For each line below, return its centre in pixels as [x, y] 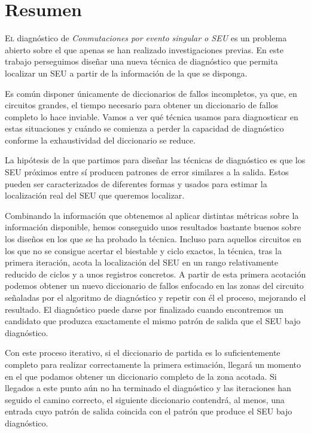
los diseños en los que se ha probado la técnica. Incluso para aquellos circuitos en [153, 239]
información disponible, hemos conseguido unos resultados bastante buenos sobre [153, 227]
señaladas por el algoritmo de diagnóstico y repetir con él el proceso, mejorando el [155, 297]
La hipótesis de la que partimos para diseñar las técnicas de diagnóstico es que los [155, 160]
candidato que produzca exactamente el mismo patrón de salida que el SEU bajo [153, 321]
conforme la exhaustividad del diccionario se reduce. [100, 140]
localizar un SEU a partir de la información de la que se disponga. [126, 73]
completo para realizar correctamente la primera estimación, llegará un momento [153, 364]
